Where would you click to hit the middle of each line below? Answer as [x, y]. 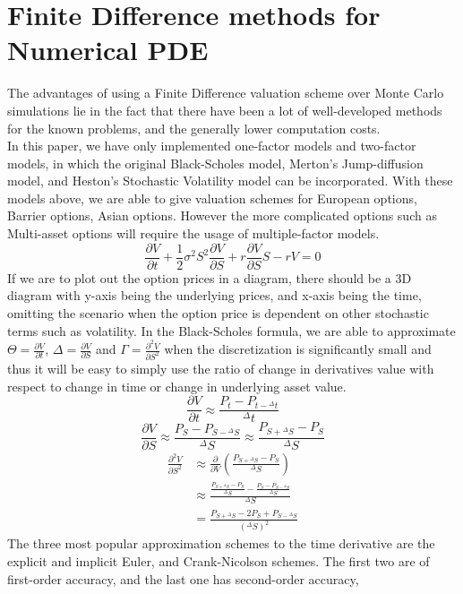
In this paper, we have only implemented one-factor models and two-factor [212, 146]
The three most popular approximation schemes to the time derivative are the [221, 543]
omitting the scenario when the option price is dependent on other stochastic [218, 312]
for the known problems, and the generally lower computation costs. [194, 128]
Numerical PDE [108, 50]
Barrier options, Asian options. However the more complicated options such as [222, 215]
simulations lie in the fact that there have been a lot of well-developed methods [225, 110]
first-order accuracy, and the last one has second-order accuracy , [183, 578]
